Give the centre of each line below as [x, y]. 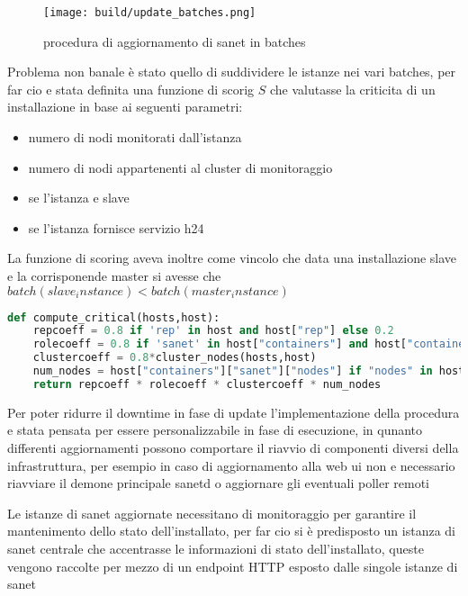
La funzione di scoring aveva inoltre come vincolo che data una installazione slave [232, 258]
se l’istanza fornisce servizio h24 [116, 227]
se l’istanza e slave [79, 198]
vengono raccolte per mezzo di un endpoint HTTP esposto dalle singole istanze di [233, 566]
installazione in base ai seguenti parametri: [125, 107]
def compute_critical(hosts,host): [114, 317]
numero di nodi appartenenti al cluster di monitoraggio [180, 167]
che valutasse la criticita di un [352, 89]
